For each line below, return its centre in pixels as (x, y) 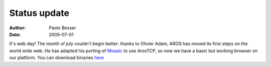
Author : (18, 28)
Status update (39, 13)
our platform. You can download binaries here (56, 58)
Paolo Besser (62, 28)
